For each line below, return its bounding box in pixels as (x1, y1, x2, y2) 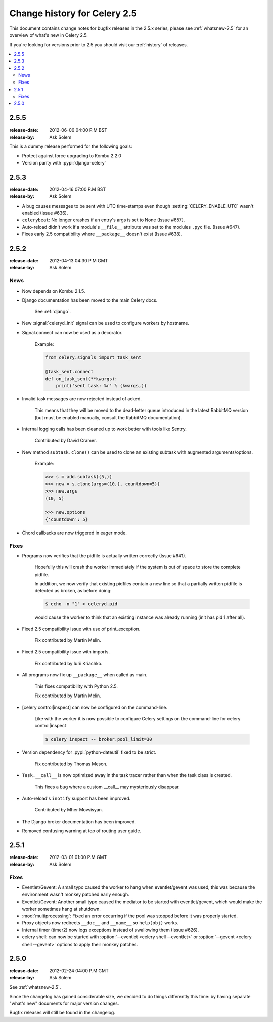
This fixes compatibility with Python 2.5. (34, 683, 118, 689)
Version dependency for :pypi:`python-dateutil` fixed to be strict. (22, 749, 156, 755)
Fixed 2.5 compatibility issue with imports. (22, 648, 110, 655)
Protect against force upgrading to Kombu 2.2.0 (22, 152, 121, 159)
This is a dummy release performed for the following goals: (9, 143, 132, 149)
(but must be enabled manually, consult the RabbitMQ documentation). (34, 414, 182, 420)
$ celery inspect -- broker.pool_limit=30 (45, 737, 152, 742)
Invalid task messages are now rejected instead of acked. (22, 396, 142, 402)
